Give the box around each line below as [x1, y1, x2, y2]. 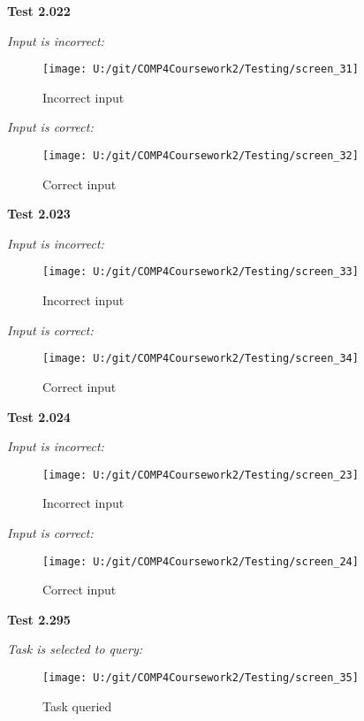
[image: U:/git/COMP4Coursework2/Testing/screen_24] [42, 555, 359, 568]
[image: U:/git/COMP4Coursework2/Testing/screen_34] [42, 352, 359, 365]
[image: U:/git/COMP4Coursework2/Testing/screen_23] [42, 468, 359, 481]
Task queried [42, 696, 112, 715]
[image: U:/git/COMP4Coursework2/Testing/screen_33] [42, 265, 359, 279]
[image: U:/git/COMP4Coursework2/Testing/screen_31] [42, 63, 359, 76]
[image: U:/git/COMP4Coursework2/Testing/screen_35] [42, 671, 359, 685]
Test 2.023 [7, 204, 71, 223]
